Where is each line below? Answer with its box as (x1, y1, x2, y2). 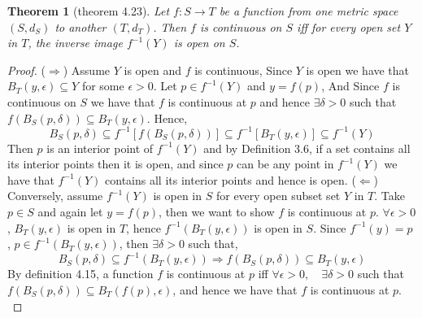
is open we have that (306, 61, 410, 78)
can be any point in (237, 155, 334, 172)
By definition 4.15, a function (7, 265, 154, 282)
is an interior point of (46, 139, 154, 156)
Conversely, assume (7, 187, 103, 204)
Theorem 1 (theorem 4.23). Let (7, 2, 170, 19)
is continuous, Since (194, 61, 293, 78)
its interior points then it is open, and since (7, 155, 224, 172)
